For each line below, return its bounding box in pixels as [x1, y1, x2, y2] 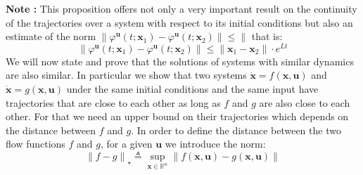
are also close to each [259, 95, 350, 110]
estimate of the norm [6, 29, 96, 44]
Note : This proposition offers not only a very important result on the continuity [6, 1, 357, 15]
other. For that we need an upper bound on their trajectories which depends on [6, 109, 349, 124]
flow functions [6, 136, 65, 151]
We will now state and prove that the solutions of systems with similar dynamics [6, 53, 354, 68]
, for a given [101, 136, 153, 151]
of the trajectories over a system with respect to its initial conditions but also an [6, 15, 353, 30]
